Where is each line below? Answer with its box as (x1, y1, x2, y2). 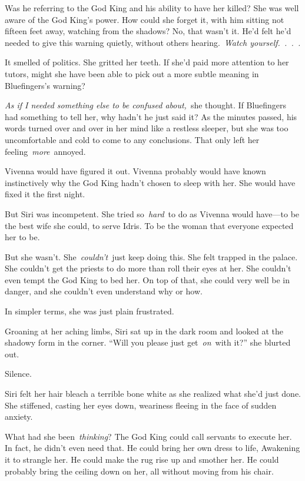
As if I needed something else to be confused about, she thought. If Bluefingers (5, 99, 287, 111)
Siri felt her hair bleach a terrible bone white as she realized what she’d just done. (5, 387, 301, 400)
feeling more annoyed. (5, 145, 86, 157)
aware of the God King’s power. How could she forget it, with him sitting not (5, 13, 284, 25)
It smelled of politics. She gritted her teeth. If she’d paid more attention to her (5, 56, 289, 68)
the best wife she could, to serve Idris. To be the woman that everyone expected (5, 219, 294, 231)
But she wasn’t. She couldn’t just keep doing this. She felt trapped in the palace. (5, 250, 298, 263)
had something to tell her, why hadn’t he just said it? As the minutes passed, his (5, 110, 297, 122)
